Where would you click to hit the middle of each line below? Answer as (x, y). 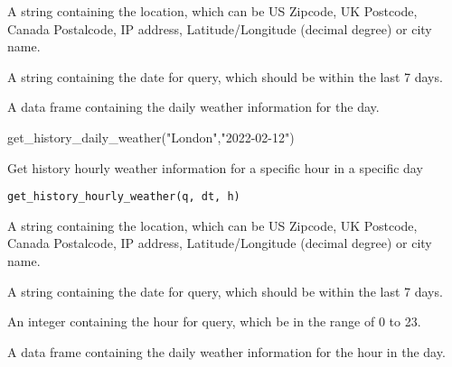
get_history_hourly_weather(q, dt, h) (124, 197)
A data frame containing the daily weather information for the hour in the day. (226, 351)
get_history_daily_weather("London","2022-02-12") (151, 137)
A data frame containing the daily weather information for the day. (193, 107)
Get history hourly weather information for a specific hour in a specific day (215, 167)
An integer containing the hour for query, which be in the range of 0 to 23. (214, 321)
